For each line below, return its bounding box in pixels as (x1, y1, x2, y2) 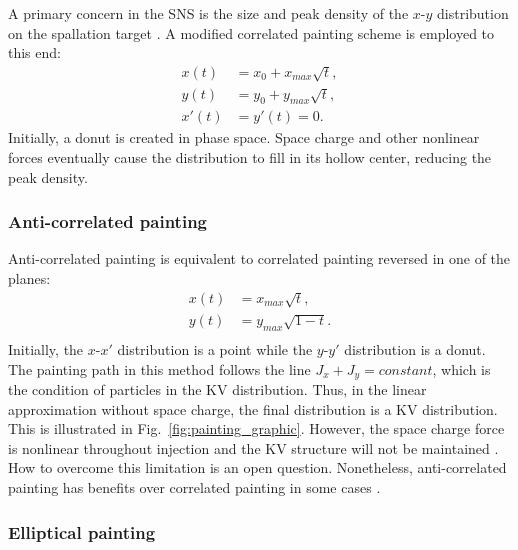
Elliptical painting (8, 519, 156, 544)
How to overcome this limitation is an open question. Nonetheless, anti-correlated (8, 457, 507, 478)
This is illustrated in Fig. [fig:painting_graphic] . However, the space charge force (8, 418, 505, 439)
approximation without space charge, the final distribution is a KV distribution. (8, 398, 498, 419)
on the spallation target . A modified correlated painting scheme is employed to (8, 22, 495, 43)
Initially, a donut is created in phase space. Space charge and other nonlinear (8, 127, 480, 148)
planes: (8, 268, 51, 289)
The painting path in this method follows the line (8, 358, 311, 379)
